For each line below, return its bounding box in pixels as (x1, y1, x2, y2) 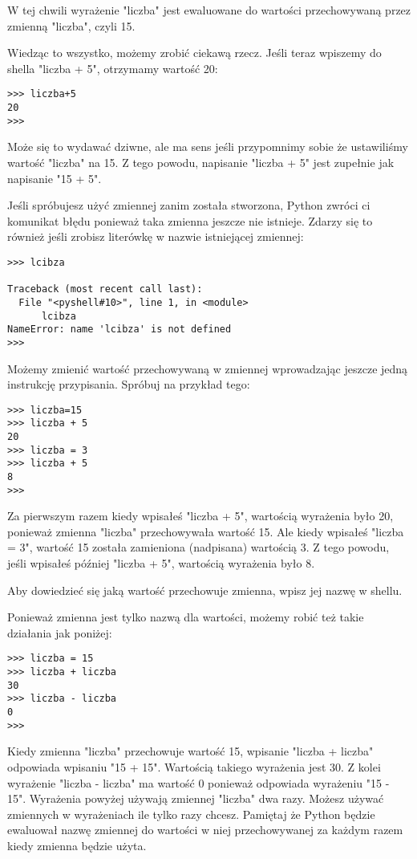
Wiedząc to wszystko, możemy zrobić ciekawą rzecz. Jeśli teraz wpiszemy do (7, 44, 382, 61)
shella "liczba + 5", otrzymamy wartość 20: (7, 59, 218, 76)
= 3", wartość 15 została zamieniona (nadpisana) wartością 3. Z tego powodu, (7, 539, 390, 556)
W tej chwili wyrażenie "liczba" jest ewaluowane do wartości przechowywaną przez (7, 2, 411, 18)
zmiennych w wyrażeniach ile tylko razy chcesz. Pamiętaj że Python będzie (7, 805, 375, 822)
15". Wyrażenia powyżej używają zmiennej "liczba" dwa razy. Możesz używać (7, 790, 384, 807)
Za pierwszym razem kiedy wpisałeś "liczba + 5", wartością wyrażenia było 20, (7, 507, 394, 524)
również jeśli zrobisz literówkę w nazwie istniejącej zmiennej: (7, 228, 304, 245)
